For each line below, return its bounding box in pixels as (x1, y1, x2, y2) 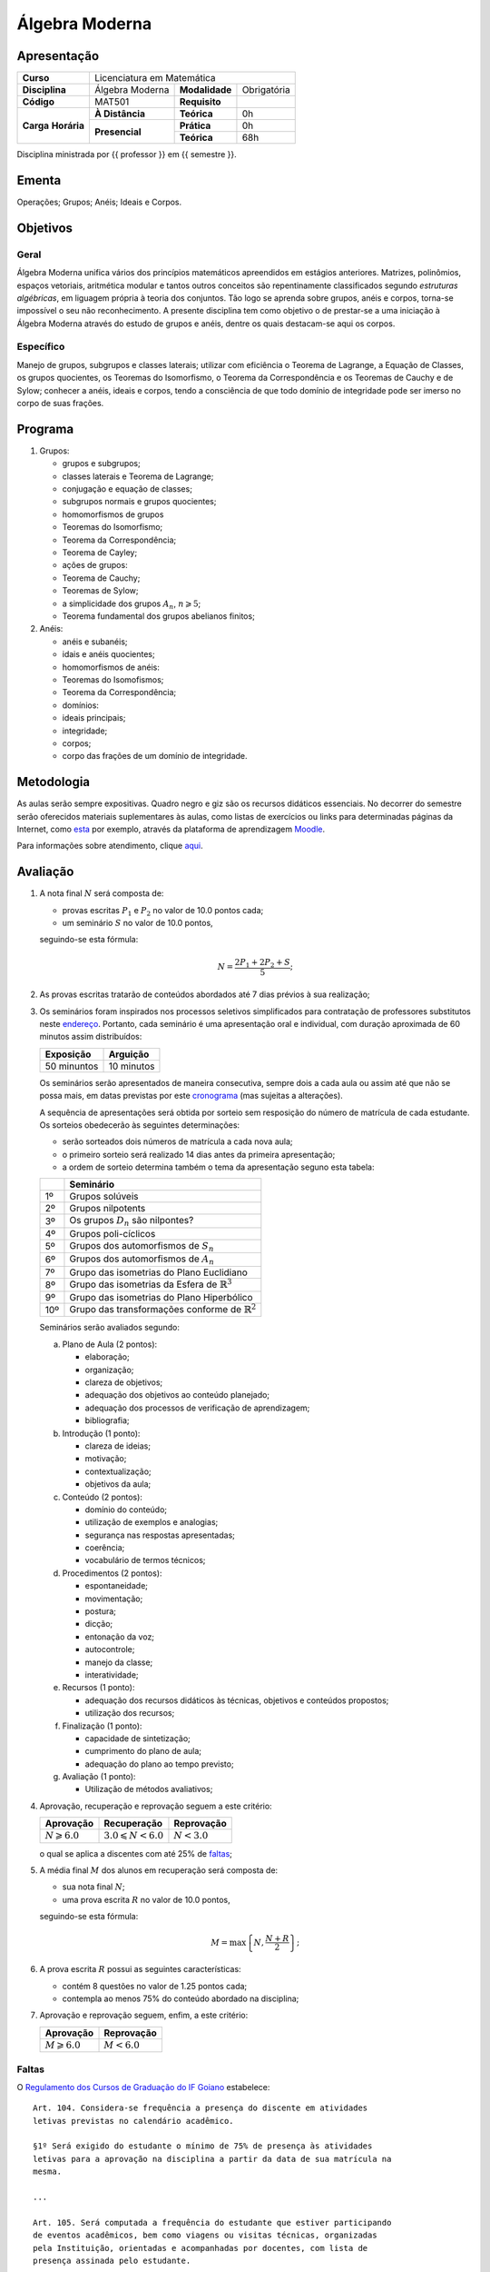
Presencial (93, 125, 142, 138)
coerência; (84, 1542, 125, 1553)
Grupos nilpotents (69, 1202, 146, 1215)
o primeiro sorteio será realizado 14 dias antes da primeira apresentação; (62, 1149, 336, 1160)
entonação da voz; (84, 1631, 154, 1642)
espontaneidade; (84, 1580, 149, 1591)
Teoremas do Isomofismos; (62, 673, 164, 685)
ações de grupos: (62, 560, 128, 571)
